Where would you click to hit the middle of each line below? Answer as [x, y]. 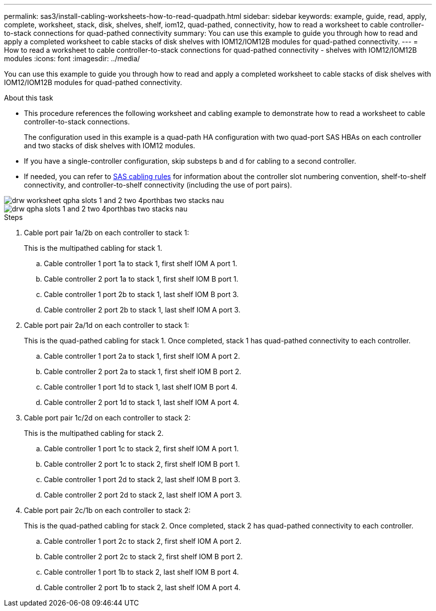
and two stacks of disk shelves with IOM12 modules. [110, 146]
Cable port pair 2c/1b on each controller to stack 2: [107, 510]
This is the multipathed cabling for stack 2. [94, 433]
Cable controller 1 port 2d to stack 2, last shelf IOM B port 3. [142, 479]
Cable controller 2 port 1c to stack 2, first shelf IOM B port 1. [142, 464]
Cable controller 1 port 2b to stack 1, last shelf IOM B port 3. [141, 294]
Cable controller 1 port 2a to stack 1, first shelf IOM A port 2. [142, 356]
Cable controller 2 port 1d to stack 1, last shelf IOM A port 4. [142, 402]
